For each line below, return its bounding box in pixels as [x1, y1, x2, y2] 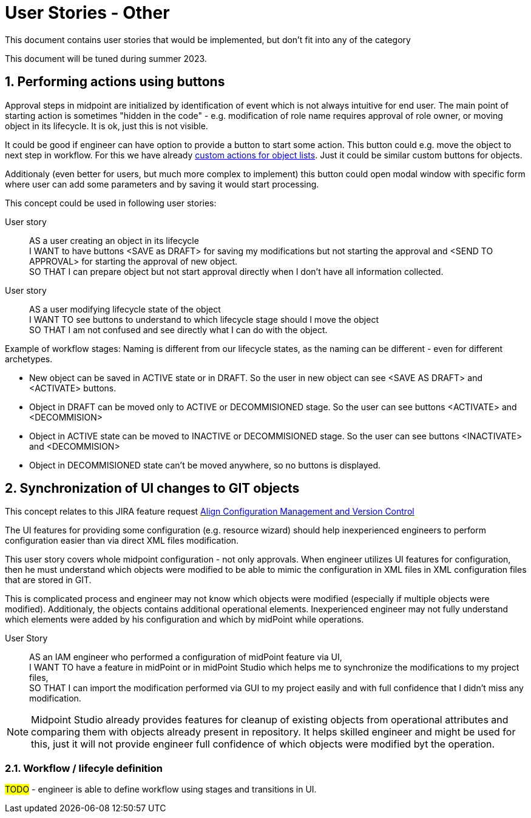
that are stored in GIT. [5, 575, 92, 586]
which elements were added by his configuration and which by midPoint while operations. [5, 614, 364, 625]
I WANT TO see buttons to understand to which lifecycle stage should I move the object [29, 314, 379, 325]
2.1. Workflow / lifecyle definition [5, 762, 163, 774]
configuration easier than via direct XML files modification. [5, 535, 239, 546]
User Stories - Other [5, 2, 170, 23]
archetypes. [5, 353, 53, 364]
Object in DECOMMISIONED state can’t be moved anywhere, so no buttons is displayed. [29, 459, 381, 470]
